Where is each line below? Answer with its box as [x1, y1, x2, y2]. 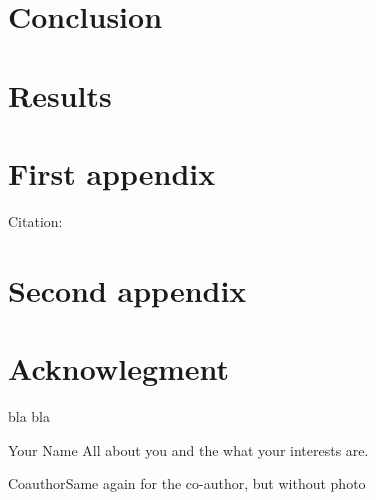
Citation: [8, 210, 63, 231]
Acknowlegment [8, 348, 230, 389]
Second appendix [8, 269, 247, 310]
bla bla [8, 405, 51, 426]
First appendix [8, 152, 216, 193]
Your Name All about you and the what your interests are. [8, 439, 369, 460]
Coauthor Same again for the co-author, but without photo [8, 473, 366, 494]
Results [8, 74, 112, 115]
